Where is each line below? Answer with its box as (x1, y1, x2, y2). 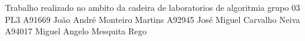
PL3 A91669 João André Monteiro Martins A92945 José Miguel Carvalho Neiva (5, 13, 300, 25)
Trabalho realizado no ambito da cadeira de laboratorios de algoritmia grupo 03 (5, 1, 300, 13)
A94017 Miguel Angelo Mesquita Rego (5, 25, 147, 37)
